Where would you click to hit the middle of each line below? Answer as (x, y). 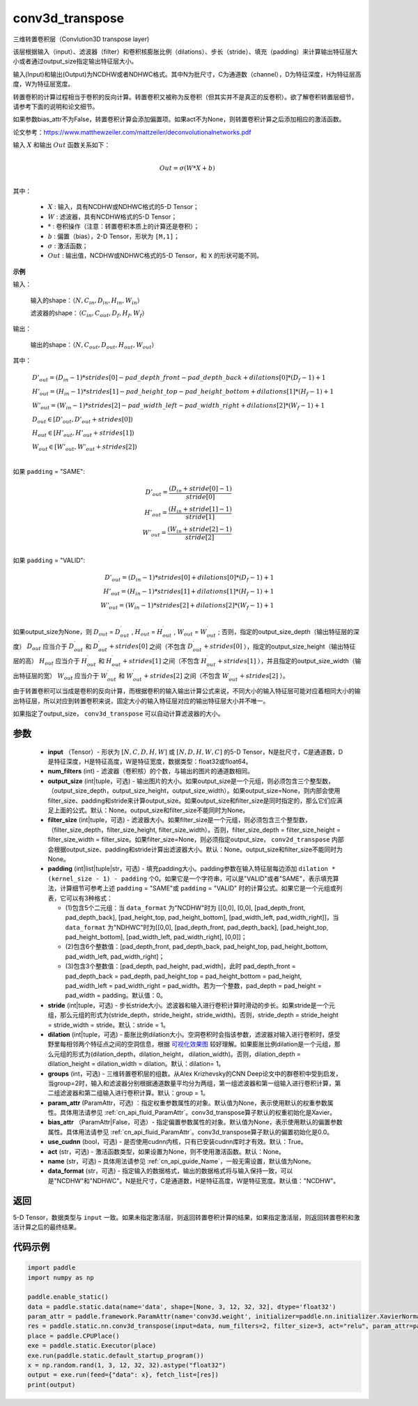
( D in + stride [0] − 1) (201, 489)
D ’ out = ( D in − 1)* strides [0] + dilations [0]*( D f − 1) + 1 (189, 578)
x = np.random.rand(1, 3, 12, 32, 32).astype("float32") (127, 1365)
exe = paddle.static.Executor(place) (92, 1346)
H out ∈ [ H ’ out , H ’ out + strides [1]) (83, 434)
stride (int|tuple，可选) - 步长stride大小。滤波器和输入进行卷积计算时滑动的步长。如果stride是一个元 (192, 1005)
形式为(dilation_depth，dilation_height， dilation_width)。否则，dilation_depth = (186, 1054)
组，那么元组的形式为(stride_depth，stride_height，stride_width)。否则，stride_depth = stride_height (193, 1015)
